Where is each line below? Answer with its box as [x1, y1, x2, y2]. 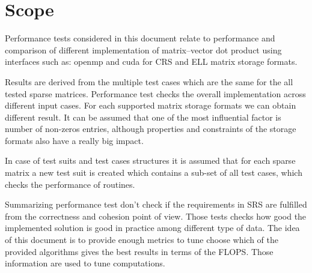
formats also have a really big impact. [5, 134, 144, 146]
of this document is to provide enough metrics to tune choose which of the [5, 233, 278, 246]
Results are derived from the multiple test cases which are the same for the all [5, 75, 293, 88]
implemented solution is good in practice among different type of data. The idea [5, 221, 300, 234]
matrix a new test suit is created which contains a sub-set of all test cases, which [5, 166, 302, 179]
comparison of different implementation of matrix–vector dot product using [5, 43, 282, 56]
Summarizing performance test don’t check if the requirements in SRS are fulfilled [5, 198, 307, 211]
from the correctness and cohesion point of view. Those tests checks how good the [5, 209, 307, 222]
